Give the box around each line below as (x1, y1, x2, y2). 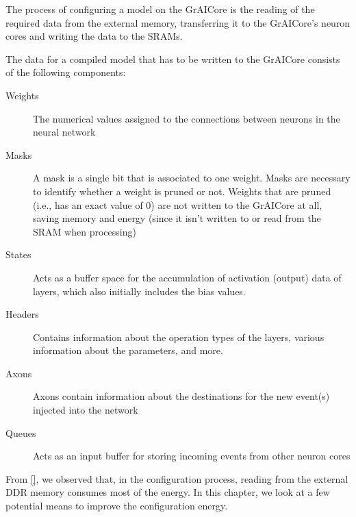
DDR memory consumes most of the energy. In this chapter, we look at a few (5, 485, 330, 499)
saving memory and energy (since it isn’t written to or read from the (33, 211, 321, 225)
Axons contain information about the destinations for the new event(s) (33, 389, 330, 403)
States (5, 247, 31, 262)
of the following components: (5, 65, 126, 79)
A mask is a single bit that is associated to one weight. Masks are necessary (33, 171, 351, 185)
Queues (5, 425, 36, 440)
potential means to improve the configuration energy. (5, 499, 228, 513)
